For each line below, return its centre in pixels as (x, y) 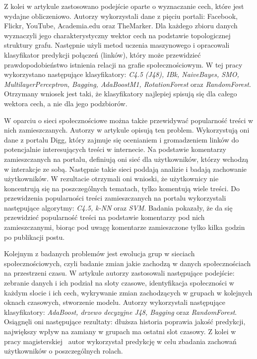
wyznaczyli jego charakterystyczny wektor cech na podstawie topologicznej (117, 35)
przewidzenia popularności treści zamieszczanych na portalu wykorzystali (115, 198)
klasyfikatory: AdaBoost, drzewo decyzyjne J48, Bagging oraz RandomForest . (121, 312)
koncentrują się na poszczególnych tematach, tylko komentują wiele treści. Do (122, 188)
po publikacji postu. (34, 237)
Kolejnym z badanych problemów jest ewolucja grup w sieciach (99, 253)
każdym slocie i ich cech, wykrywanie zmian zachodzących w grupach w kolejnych (128, 292)
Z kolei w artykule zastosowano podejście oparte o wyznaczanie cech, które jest (124, 6)
